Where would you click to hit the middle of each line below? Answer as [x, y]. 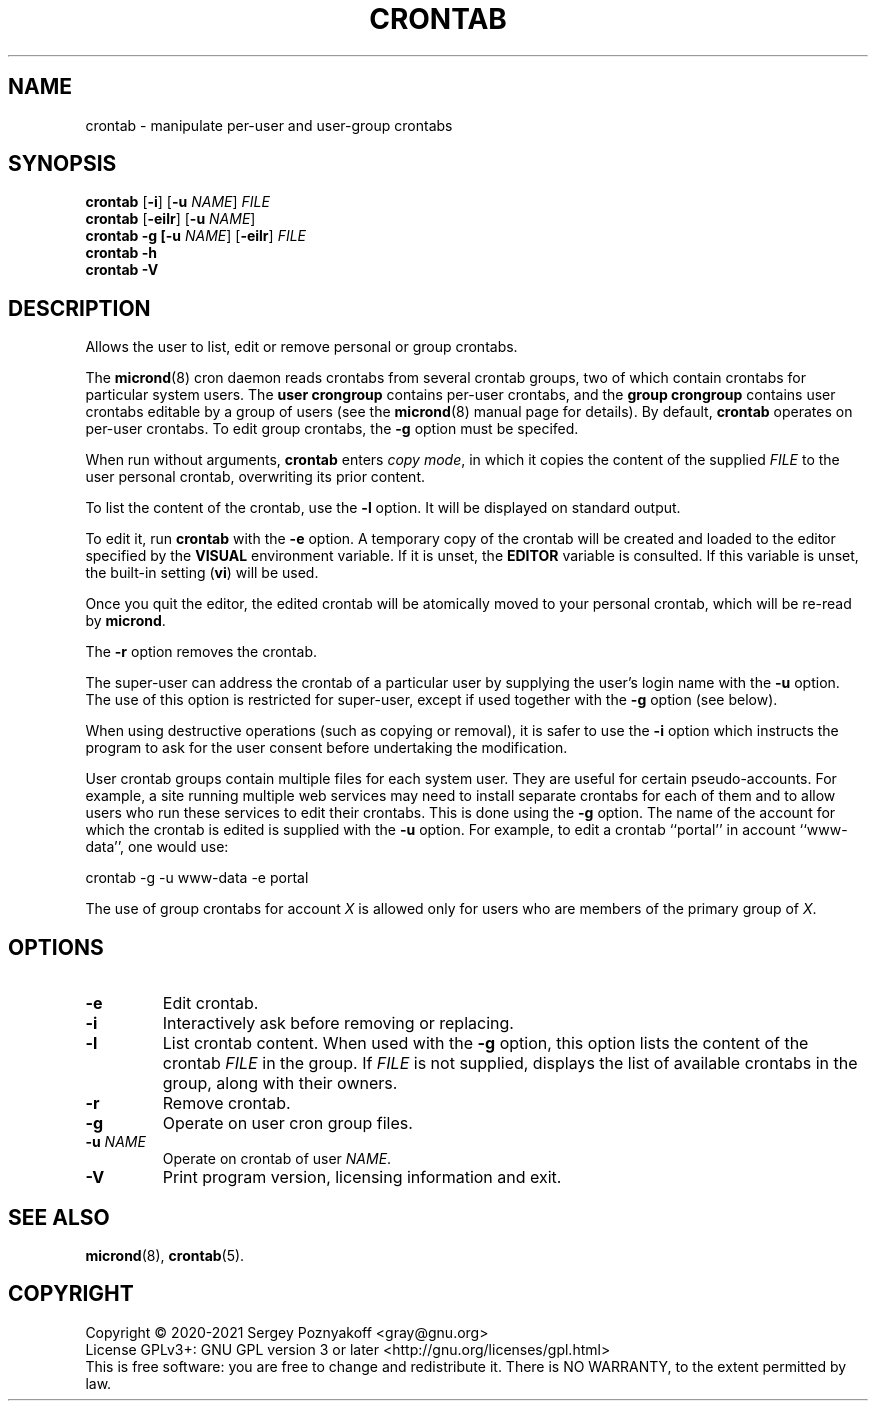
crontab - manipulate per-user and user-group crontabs [269, 125]
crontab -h [121, 253]
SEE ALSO [59, 1217]
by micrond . [125, 621]
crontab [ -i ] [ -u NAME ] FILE [177, 202]
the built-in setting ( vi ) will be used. [202, 573]
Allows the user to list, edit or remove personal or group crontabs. [301, 347]
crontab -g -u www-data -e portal [197, 878]
